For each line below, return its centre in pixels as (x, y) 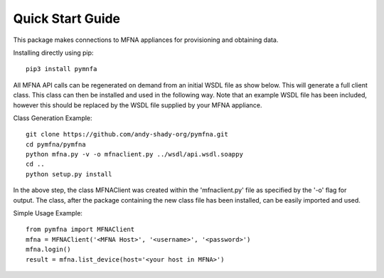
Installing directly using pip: (53, 53)
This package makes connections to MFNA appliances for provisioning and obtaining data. (146, 40)
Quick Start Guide (67, 18)
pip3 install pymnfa (62, 69)
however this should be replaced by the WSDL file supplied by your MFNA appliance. (138, 105)
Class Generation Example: (53, 118)
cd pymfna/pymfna (56, 144)
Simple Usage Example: (48, 213)
